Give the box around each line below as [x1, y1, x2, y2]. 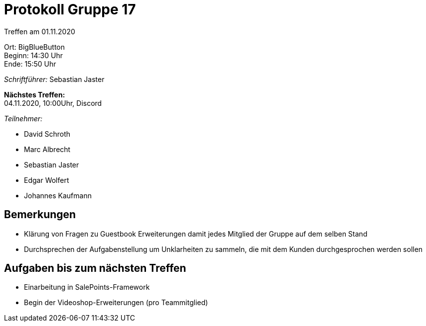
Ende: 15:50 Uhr [4, 59, 56, 68]
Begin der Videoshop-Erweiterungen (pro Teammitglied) [24, 298, 208, 307]
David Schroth [24, 129, 71, 138]
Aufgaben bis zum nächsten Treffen [4, 262, 186, 275]
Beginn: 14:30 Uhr [4, 51, 63, 60]
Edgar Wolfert [24, 175, 69, 184]
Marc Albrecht [24, 145, 71, 154]
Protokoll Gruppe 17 [4, 1, 136, 18]
